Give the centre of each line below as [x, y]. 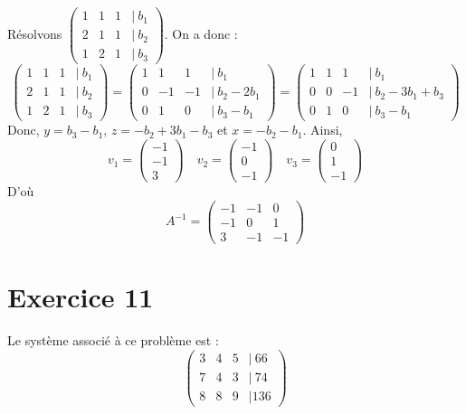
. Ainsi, [323, 130]
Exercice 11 [81, 296]
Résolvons [35, 34]
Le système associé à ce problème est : [113, 339]
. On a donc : [201, 34]
